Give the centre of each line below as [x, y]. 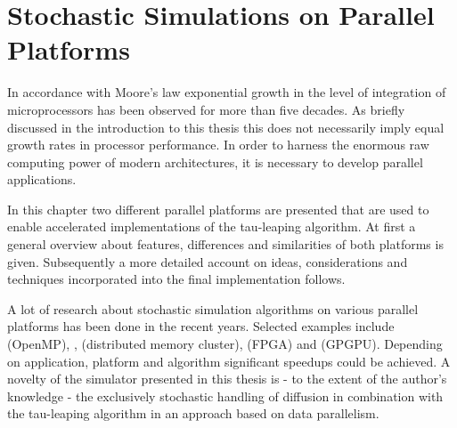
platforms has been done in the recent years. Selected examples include [201, 326]
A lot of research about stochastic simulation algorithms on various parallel [213, 308]
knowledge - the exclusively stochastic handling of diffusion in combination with [225, 396]
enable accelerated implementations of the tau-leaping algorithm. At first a [212, 226]
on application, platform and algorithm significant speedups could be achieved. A [229, 361]
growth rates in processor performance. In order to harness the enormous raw [218, 145]
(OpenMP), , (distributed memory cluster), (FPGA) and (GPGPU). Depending [225, 344]
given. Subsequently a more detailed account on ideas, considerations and [208, 261]
